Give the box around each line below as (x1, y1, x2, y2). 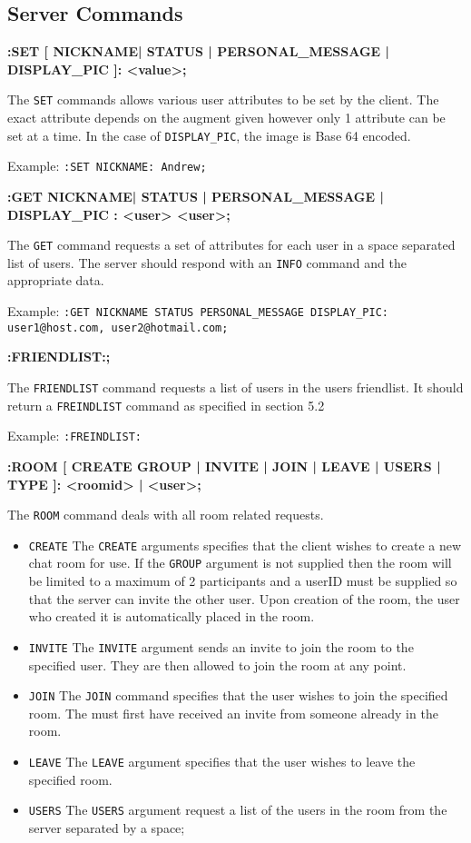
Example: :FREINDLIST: (7, 426, 142, 445)
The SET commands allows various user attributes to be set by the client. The (7, 90, 439, 109)
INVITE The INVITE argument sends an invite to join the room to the (28, 637, 414, 656)
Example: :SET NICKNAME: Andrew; (7, 156, 207, 175)
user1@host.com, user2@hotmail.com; (7, 321, 229, 334)
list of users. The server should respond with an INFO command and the (7, 253, 407, 272)
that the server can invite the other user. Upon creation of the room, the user (28, 589, 460, 608)
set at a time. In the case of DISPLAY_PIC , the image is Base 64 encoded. (7, 125, 411, 144)
